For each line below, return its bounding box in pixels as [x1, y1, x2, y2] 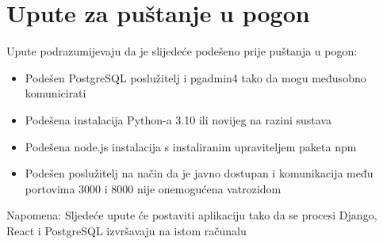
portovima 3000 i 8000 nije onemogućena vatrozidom [25, 180, 282, 196]
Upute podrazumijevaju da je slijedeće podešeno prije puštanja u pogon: [6, 43, 358, 59]
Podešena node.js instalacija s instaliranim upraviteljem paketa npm [25, 138, 357, 154]
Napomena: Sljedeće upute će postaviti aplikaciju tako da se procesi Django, [6, 207, 377, 223]
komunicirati [25, 85, 86, 101]
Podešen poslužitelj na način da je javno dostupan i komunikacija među [25, 165, 373, 181]
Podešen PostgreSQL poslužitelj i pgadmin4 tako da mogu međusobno [25, 69, 366, 86]
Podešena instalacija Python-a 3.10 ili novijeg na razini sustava [25, 111, 331, 128]
